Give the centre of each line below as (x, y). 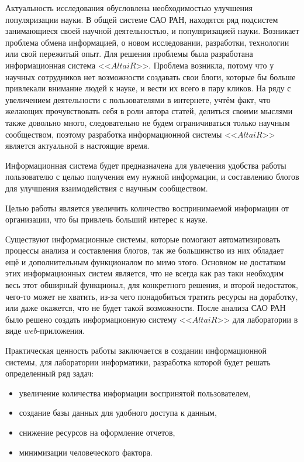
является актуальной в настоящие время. (77, 146)
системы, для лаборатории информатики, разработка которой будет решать (138, 362)
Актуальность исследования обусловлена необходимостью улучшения (129, 8)
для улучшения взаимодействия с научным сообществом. (107, 188)
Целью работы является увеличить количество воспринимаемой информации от (147, 208)
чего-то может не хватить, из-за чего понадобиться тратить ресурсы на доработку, (152, 296)
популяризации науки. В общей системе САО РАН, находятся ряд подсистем (142, 19)
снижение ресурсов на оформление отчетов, (97, 432)
